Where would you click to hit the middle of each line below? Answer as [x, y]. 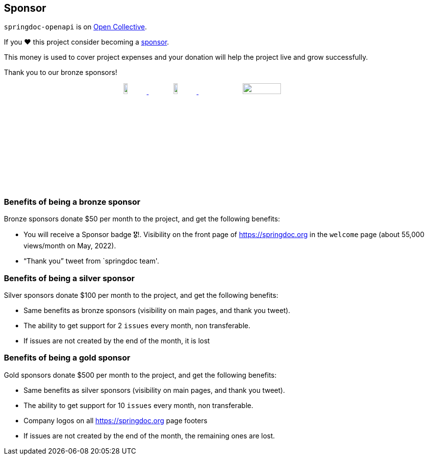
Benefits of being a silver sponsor [69, 278]
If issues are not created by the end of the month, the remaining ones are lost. [149, 435]
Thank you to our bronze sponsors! [61, 72]
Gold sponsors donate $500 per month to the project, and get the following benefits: [140, 375]
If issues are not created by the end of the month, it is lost [117, 341]
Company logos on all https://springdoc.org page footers [115, 420]
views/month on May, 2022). [70, 246]
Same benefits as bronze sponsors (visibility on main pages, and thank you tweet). [157, 311]
